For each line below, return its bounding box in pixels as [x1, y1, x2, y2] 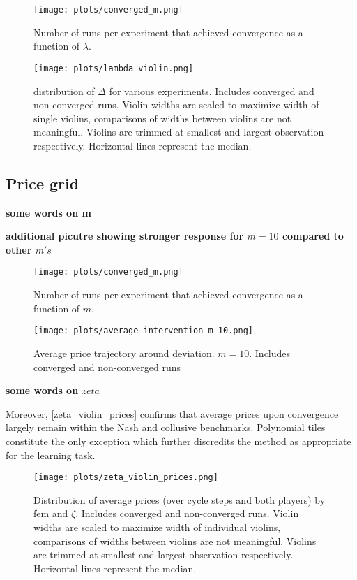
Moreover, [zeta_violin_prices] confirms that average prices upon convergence [6, 406, 339, 421]
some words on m [6, 205, 91, 219]
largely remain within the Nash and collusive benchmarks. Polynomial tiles [6, 420, 326, 435]
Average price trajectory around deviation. [33, 345, 215, 360]
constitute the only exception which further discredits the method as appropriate [6, 433, 351, 448]
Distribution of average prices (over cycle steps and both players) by [33, 492, 326, 507]
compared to [282, 229, 344, 243]
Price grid [6, 172, 79, 194]
